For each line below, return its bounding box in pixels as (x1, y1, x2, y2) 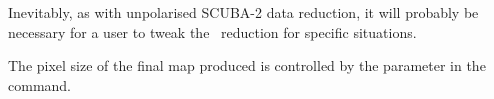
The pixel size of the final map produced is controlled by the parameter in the (8, 55, 486, 76)
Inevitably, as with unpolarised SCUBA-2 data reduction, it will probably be (8, 2, 479, 22)
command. (8, 74, 71, 95)
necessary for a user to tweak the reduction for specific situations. (8, 21, 417, 42)
